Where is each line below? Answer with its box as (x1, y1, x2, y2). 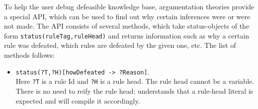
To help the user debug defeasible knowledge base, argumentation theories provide (4, 1, 255, 11)
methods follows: (4, 50, 55, 60)
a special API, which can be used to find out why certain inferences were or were (4, 11, 251, 21)
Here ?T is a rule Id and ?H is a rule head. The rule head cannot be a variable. (15, 76, 255, 86)
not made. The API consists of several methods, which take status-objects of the (4, 21, 250, 31)
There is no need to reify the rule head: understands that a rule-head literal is (15, 85, 254, 96)
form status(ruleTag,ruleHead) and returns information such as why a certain (4, 30, 250, 40)
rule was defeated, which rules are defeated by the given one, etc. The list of (4, 40, 236, 50)
